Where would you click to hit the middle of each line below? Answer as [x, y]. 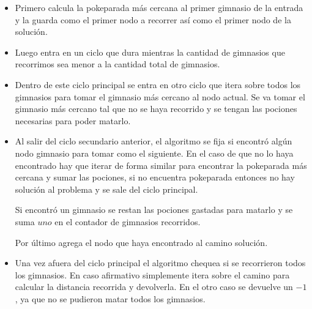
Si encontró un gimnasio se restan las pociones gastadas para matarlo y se [154, 210]
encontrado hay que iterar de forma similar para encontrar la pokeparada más [161, 165]
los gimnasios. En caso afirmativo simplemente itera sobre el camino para [152, 274]
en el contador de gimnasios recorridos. [128, 221]
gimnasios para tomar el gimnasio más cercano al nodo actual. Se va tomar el [160, 96]
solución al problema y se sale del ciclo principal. [106, 189]
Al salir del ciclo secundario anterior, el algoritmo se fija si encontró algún [154, 141]
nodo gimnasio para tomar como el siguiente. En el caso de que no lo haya [154, 153]
